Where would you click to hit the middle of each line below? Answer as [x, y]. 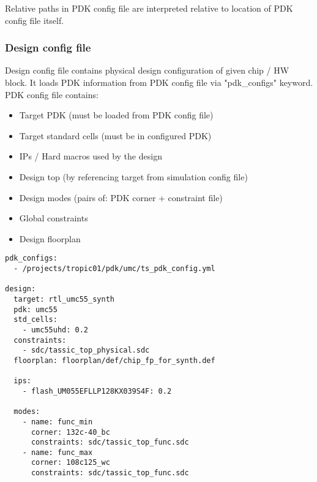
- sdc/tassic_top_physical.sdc [86, 350]
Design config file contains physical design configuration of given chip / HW [147, 70]
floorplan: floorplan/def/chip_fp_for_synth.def [114, 360]
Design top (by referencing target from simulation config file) [133, 176]
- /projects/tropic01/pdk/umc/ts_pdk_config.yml [114, 269]
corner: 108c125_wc [70, 463]
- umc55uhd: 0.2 [55, 330]
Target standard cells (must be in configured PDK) [115, 135]
